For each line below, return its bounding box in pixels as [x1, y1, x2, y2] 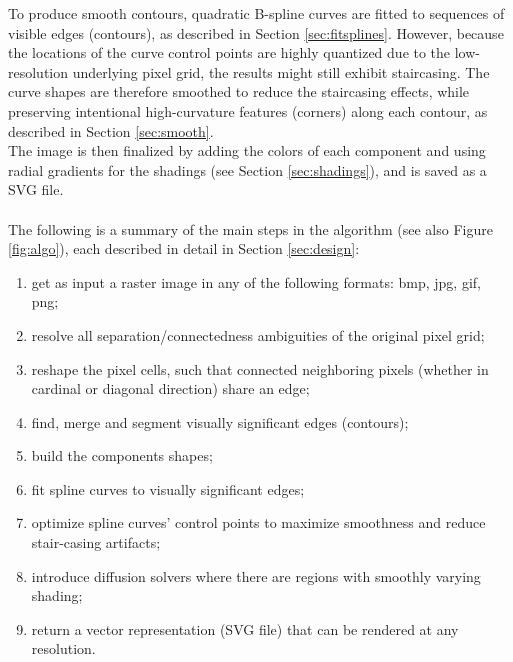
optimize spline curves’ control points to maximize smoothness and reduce [31, 512, 486, 533]
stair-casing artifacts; [31, 532, 161, 553]
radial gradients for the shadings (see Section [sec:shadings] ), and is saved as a [8, 159, 487, 180]
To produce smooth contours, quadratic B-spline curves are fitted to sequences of [8, 3, 505, 23]
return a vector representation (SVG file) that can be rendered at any [31, 618, 459, 639]
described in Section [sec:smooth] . [8, 120, 214, 141]
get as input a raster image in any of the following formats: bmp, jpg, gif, [31, 271, 481, 292]
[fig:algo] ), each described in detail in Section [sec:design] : [8, 238, 360, 259]
